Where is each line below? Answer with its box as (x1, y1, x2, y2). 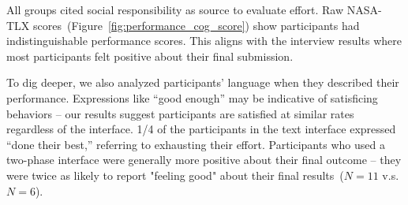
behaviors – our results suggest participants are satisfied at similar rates (6, 105, 354, 121)
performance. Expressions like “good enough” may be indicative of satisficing (6, 89, 378, 106)
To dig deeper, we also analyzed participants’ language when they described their (6, 74, 399, 91)
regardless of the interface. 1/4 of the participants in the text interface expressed (6, 121, 396, 137)
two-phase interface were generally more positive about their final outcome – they (6, 151, 402, 168)
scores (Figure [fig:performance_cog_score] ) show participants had (33, 17, 360, 33)
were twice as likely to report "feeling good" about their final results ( (6, 166, 344, 183)
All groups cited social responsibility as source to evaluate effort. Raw (6, 2, 343, 17)
